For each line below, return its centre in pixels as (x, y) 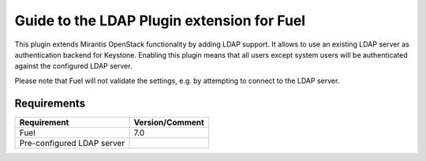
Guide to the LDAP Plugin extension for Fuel (160, 21)
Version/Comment (169, 122)
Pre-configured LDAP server (72, 143)
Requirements (50, 103)
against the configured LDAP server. (73, 66)
